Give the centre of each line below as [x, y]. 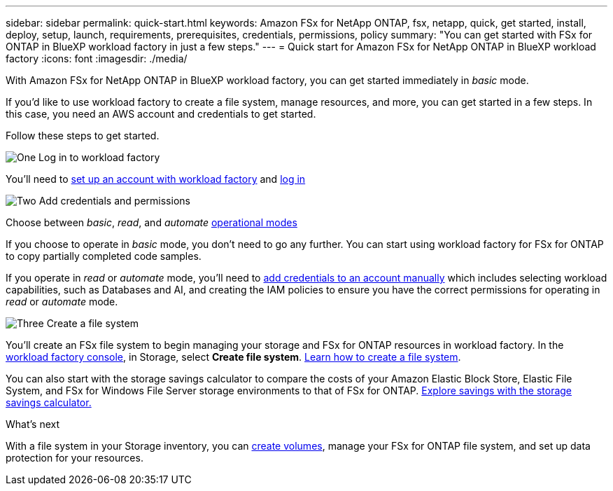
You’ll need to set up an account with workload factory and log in [156, 179]
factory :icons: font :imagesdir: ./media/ [97, 58]
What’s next [33, 424]
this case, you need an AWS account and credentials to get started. [161, 114]
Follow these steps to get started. [83, 136]
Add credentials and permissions [114, 201]
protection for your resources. [75, 458]
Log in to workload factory [99, 157]
